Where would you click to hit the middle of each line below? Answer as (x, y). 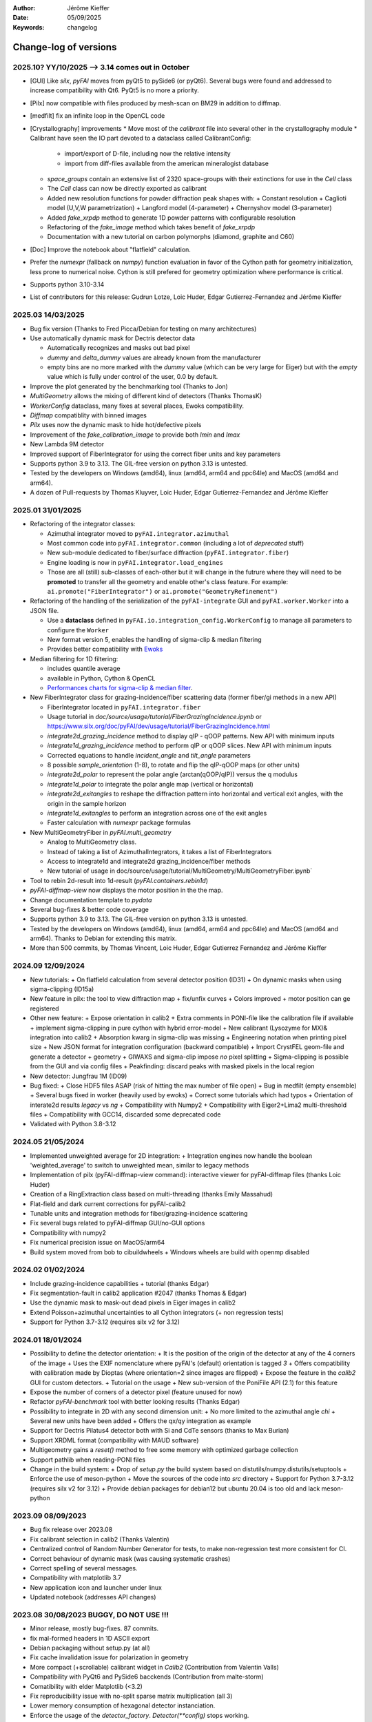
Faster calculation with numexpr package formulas (119, 822)
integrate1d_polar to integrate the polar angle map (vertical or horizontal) (151, 784)
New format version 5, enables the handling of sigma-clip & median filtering (154, 639)
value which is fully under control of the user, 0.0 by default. (133, 377)
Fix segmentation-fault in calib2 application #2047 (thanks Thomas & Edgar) (138, 1293)
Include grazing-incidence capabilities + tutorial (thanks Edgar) (120, 1283)
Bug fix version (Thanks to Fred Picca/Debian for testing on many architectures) (143, 329)
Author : (24, 8)
